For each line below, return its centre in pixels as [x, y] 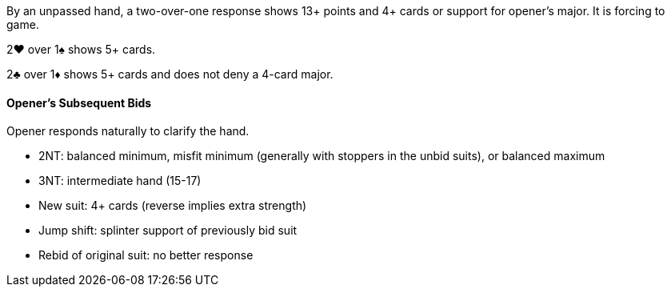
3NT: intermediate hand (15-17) [120, 181]
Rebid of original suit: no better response [146, 255]
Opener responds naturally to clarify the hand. [128, 131]
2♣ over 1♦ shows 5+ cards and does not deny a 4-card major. [170, 74]
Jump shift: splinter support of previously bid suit [168, 231]
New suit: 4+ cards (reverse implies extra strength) [173, 206]
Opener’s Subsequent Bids [79, 102]
